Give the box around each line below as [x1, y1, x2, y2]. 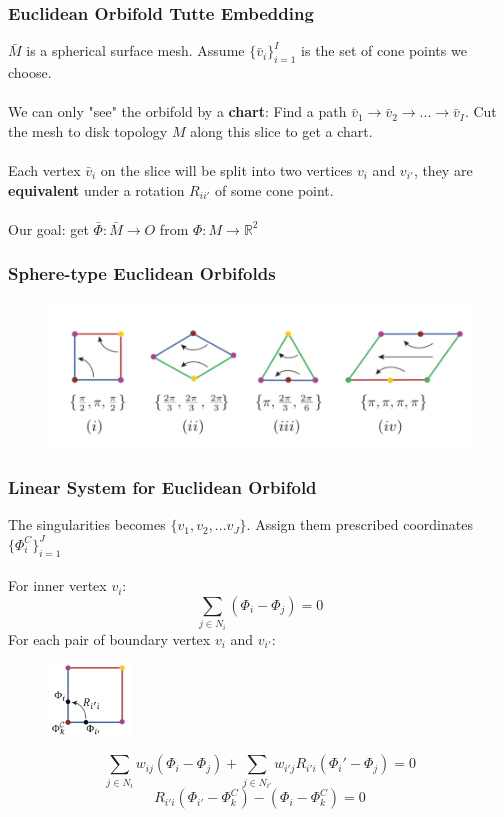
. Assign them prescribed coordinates [246, 514, 473, 535]
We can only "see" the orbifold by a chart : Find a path [8, 101, 347, 122]
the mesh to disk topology [8, 120, 168, 141]
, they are [413, 159, 473, 180]
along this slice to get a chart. [190, 120, 373, 141]
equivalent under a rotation [8, 179, 185, 200]
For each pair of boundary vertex [8, 628, 211, 649]
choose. [8, 62, 52, 83]
